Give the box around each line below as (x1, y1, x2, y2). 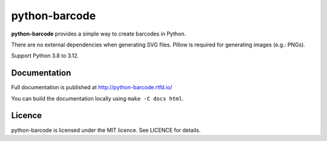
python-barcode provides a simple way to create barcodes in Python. (11, 30, 186, 37)
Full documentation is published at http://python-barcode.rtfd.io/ (11, 84, 173, 91)
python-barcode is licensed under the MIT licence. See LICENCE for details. (11, 127, 201, 134)
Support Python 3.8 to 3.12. (11, 52, 79, 60)
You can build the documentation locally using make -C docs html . (11, 95, 184, 102)
